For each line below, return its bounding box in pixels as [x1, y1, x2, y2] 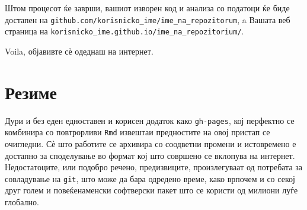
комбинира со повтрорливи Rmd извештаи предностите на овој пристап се [5, 126, 270, 138]
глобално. [5, 195, 39, 208]
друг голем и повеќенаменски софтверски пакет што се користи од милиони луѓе [5, 184, 298, 196]
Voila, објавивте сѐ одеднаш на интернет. [5, 44, 153, 57]
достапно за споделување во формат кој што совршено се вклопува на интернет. [5, 149, 295, 161]
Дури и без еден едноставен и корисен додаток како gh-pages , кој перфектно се [5, 114, 295, 126]
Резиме [5, 79, 57, 104]
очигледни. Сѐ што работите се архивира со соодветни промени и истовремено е [5, 137, 296, 149]
